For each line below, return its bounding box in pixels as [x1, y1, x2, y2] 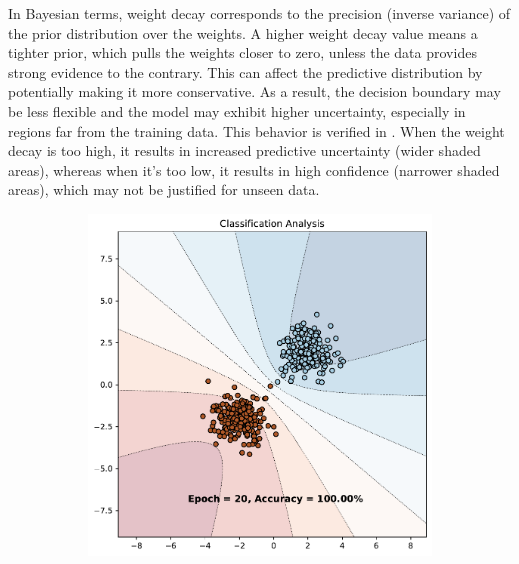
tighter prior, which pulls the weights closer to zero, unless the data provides [8, 42, 477, 63]
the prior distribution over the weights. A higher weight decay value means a [8, 22, 478, 43]
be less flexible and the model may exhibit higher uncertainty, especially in [8, 100, 466, 121]
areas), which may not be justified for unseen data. [8, 179, 320, 200]
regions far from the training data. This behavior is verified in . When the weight [8, 120, 505, 141]
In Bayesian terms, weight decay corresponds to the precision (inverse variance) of [8, 3, 511, 23]
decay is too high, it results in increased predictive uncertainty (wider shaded [8, 140, 481, 161]
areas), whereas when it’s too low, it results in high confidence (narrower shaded [8, 159, 500, 180]
